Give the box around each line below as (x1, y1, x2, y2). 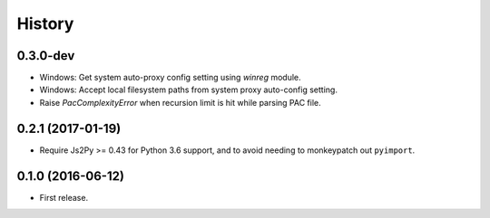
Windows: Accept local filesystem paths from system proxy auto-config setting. (39, 84, 338, 95)
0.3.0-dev (16, 48, 75, 63)
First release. (39, 192, 89, 203)
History (16, 14, 74, 33)
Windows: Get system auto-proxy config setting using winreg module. (39, 72, 301, 83)
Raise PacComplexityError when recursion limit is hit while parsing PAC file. (39, 97, 321, 108)
